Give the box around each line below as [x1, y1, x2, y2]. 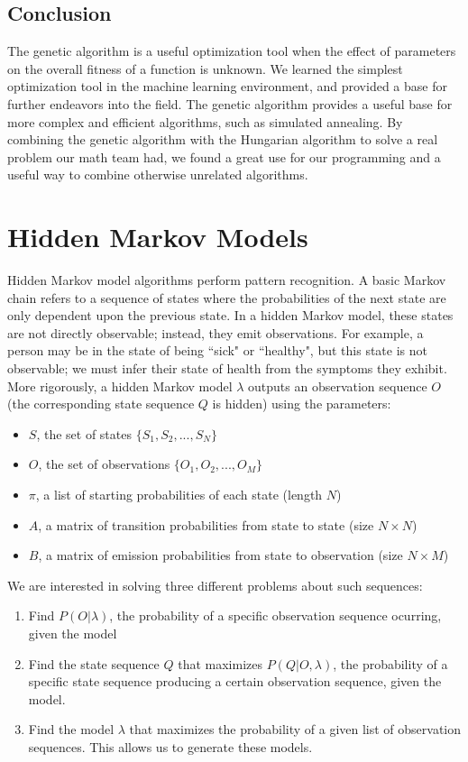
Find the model [28, 720, 115, 739]
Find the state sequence [28, 654, 160, 673]
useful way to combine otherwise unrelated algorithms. [7, 165, 308, 184]
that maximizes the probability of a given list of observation [129, 720, 462, 739]
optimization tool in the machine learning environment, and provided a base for [7, 77, 447, 96]
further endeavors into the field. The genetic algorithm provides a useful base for [7, 94, 453, 113]
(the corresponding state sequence [7, 394, 195, 413]
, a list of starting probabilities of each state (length [35, 485, 323, 504]
